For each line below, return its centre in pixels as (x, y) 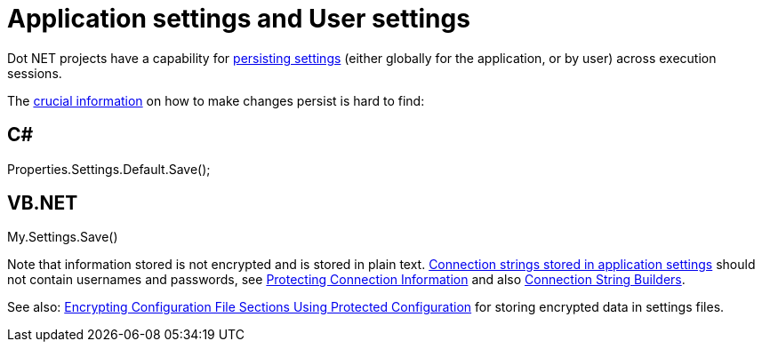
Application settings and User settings (239, 19)
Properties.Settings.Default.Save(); (109, 169)
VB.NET (43, 203)
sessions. (35, 73)
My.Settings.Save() (63, 237)
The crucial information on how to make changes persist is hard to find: (216, 100)
